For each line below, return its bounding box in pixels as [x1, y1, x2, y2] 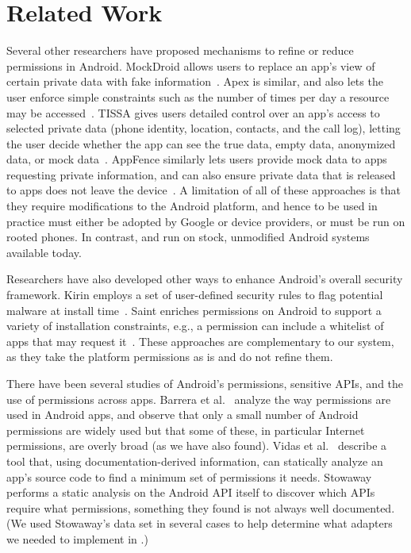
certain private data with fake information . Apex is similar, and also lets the [6, 73, 383, 90]
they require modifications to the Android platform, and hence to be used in [6, 198, 378, 214]
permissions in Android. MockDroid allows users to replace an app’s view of [6, 57, 375, 74]
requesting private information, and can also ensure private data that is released [6, 166, 396, 182]
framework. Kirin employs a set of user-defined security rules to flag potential [6, 286, 383, 303]
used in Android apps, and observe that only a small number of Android [6, 406, 359, 423]
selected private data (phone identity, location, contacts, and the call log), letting [6, 120, 401, 136]
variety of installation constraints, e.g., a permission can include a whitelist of [6, 317, 384, 334]
